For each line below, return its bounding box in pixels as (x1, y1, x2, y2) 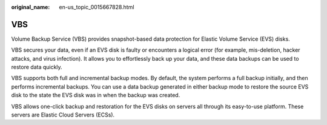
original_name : (11, 4, 50, 10)
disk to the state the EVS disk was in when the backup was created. (11, 92, 180, 99)
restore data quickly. (11, 64, 63, 71)
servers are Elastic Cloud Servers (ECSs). (11, 111, 115, 118)
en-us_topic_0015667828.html (59, 4, 134, 10)
